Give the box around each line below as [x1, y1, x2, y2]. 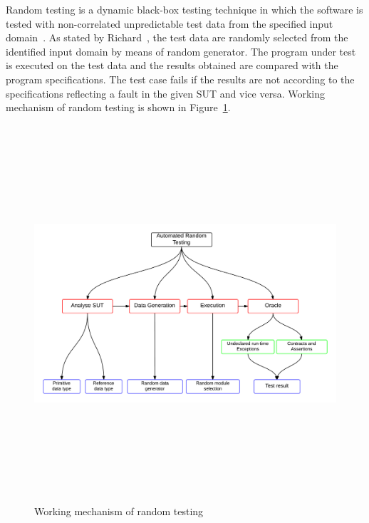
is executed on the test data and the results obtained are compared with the [6, 58, 338, 73]
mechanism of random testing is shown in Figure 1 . [6, 100, 231, 115]
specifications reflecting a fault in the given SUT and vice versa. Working [6, 86, 325, 100]
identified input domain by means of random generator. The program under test [6, 43, 356, 58]
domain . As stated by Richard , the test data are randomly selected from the [6, 30, 348, 45]
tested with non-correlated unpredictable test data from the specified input [6, 16, 333, 31]
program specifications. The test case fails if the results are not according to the [6, 71, 355, 86]
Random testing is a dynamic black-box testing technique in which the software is [6, 2, 363, 16]
